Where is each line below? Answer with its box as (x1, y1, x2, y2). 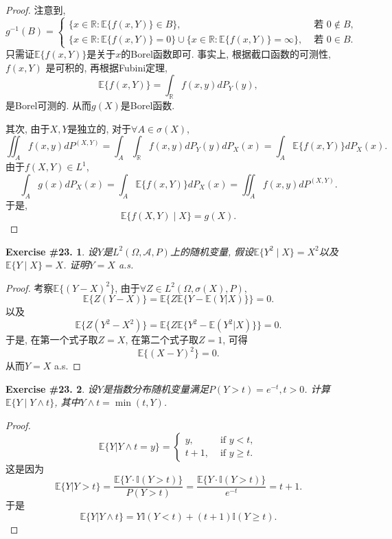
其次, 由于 (5, 121, 50, 135)
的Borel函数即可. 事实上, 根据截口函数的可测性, (121, 47, 331, 61)
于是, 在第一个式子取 (5, 332, 98, 347)
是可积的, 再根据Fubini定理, (45, 60, 168, 74)
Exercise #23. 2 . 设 (5, 381, 97, 395)
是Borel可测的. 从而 (5, 98, 92, 113)
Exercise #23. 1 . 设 (5, 244, 97, 258)
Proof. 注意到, (5, 3, 66, 16)
